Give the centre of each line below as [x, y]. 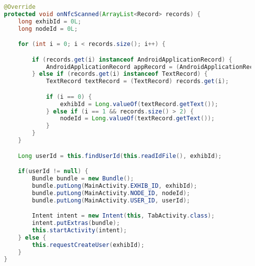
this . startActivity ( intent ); [79, 230]
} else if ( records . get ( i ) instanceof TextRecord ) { [120, 74]
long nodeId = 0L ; [48, 29]
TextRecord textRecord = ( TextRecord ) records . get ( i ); [137, 81]
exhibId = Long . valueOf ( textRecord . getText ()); [139, 104]
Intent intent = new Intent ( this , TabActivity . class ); [123, 216]
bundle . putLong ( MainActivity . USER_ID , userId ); [111, 200]
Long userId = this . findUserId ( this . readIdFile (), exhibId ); [120, 156]
